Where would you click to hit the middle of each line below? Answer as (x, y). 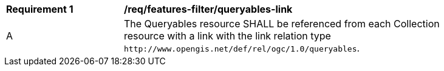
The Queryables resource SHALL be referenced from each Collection (282, 24)
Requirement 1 (40, 9)
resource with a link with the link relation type (227, 36)
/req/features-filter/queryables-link (208, 9)
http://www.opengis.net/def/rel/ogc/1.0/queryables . (242, 48)
